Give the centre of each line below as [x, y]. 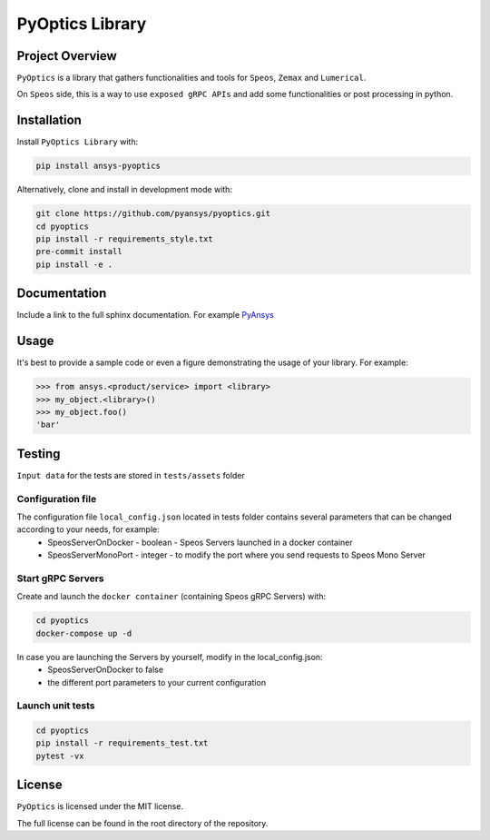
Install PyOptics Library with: [78, 142]
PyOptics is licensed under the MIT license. [100, 806]
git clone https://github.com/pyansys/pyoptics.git [153, 214]
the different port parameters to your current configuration [157, 682]
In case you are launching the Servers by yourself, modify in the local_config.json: [170, 657]
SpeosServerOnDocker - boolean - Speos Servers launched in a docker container [200, 542]
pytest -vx [60, 756]
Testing [39, 454]
